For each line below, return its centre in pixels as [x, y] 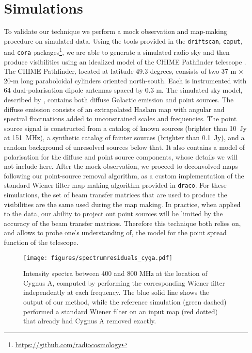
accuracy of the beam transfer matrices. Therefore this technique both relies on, [123, 223]
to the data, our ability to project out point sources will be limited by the [113, 214]
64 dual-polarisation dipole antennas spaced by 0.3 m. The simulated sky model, [123, 90]
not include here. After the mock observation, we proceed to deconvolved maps [121, 166]
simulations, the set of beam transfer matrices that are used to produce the [116, 195]
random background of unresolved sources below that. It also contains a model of [125, 147]
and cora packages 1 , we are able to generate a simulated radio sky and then [117, 51]
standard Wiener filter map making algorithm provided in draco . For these [115, 185]
